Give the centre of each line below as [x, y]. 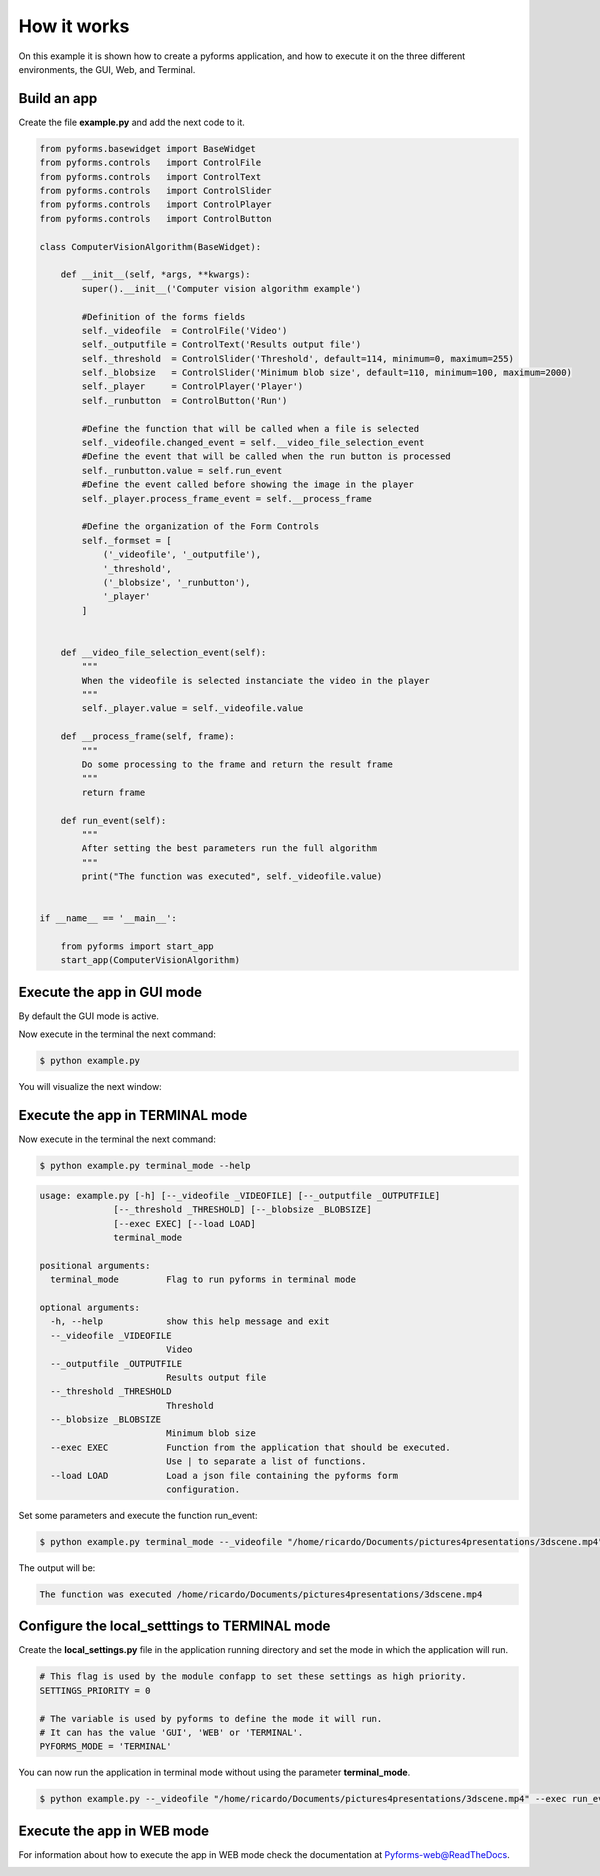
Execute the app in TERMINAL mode [133, 1115]
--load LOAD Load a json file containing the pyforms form [224, 1475]
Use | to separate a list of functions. [266, 1461]
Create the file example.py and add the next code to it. [131, 122]
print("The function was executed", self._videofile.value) [232, 876]
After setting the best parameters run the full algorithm [229, 848]
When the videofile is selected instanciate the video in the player [255, 680]
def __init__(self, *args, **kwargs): [155, 274]
